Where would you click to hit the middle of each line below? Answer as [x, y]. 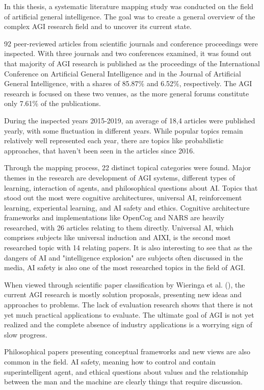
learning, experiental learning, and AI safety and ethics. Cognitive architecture [127, 207]
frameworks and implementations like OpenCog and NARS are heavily [114, 217]
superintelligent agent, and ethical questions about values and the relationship [126, 371]
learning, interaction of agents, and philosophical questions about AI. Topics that [131, 187]
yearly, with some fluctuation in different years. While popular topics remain [124, 130]
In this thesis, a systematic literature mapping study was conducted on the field [129, 6]
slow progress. [26, 334]
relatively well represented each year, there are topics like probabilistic [114, 140]
